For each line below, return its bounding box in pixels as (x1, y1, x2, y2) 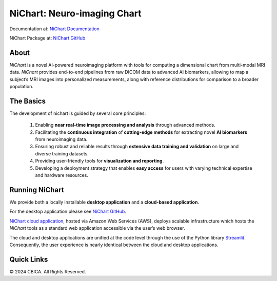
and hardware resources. (35, 172, 88, 178)
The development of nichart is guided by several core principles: (9, 110, 146, 116)
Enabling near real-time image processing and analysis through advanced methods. (35, 122, 215, 128)
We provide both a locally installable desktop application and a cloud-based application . (9, 199, 200, 205)
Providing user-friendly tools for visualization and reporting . (35, 158, 164, 164)
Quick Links (9, 255, 48, 264)
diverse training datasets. (35, 150, 89, 156)
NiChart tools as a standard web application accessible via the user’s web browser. (9, 225, 185, 231)
